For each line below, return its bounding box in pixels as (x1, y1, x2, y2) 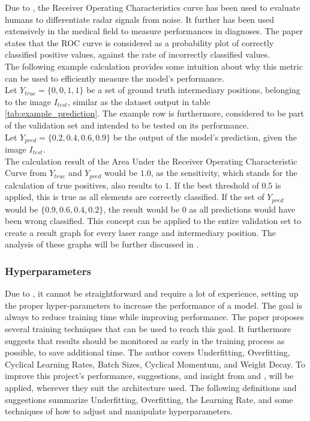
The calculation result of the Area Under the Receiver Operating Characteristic (5, 154, 297, 167)
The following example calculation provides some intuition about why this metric (5, 59, 303, 72)
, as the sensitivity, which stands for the (151, 166, 297, 179)
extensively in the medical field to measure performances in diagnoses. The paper (5, 25, 303, 37)
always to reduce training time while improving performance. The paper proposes (5, 310, 304, 323)
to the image (5, 95, 51, 108)
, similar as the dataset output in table (67, 95, 210, 108)
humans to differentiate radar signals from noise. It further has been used (5, 13, 275, 25)
